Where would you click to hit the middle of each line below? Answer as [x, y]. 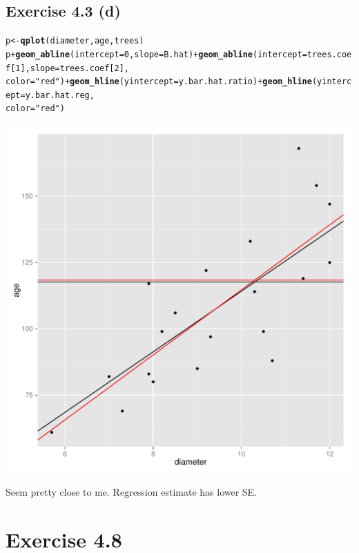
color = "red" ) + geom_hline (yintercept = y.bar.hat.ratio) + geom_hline [159, 82]
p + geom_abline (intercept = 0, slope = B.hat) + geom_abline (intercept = [156, 54]
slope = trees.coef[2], [79, 68]
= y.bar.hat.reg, [57, 95]
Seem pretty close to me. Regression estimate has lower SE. [132, 491]
